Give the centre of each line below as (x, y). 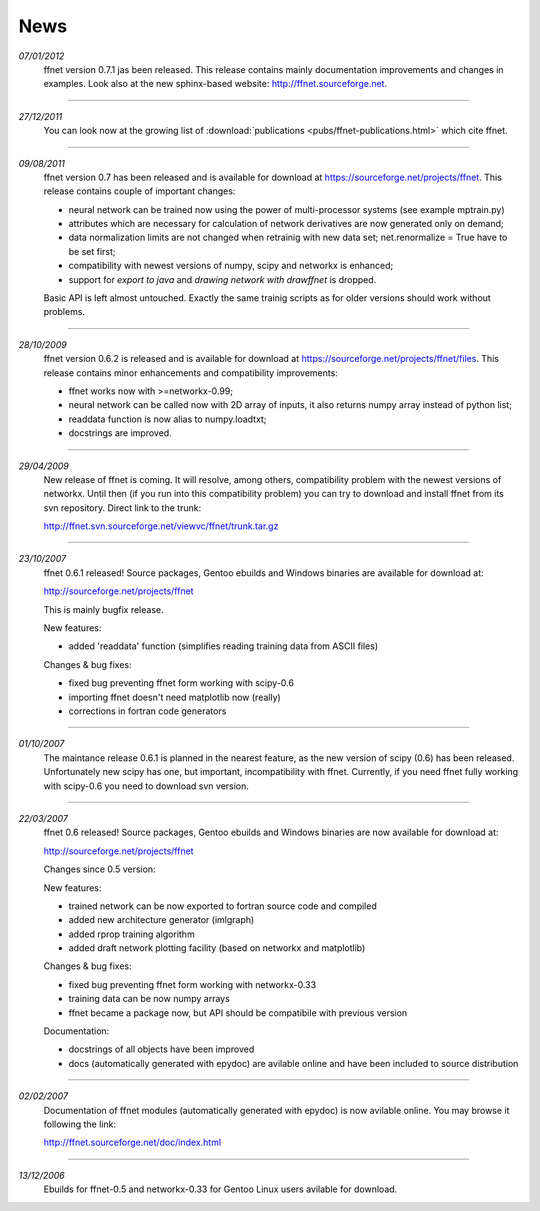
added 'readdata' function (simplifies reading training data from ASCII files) (223, 646)
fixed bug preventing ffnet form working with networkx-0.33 (192, 984)
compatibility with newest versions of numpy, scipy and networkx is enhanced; (231, 266)
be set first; (92, 251)
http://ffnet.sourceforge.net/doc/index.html (132, 1142)
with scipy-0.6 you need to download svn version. (146, 786)
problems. (64, 312)
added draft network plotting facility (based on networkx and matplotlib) (217, 948)
